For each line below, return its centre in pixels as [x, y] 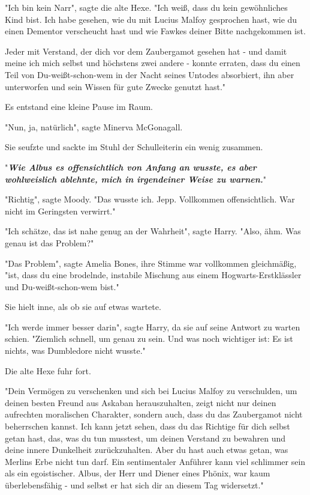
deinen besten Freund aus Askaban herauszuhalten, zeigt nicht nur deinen [141, 402]
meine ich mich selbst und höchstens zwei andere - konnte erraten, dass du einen [153, 63]
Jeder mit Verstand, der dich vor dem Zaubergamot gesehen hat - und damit [146, 51]
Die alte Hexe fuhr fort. [48, 370]
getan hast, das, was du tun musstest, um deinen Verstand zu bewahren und [145, 438]
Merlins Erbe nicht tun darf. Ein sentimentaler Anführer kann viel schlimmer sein [155, 461]
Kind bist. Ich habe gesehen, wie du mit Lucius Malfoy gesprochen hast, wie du [151, 19]
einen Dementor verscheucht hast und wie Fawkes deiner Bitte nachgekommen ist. [155, 31]
